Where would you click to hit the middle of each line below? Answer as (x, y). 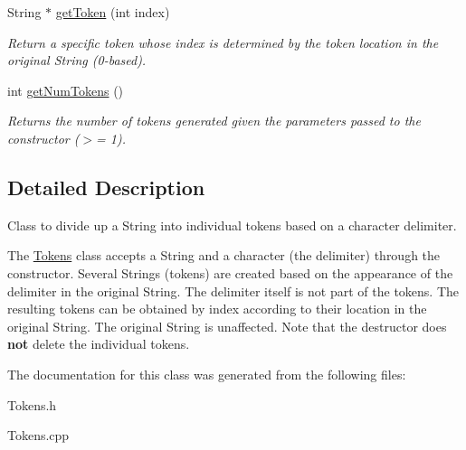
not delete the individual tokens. (99, 344)
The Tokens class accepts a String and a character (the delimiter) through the (224, 255)
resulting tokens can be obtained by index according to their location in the (217, 309)
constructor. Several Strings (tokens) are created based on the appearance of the (230, 272)
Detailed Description (106, 187)
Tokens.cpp (38, 435)
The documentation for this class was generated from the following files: (207, 374)
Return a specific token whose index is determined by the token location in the (223, 42)
